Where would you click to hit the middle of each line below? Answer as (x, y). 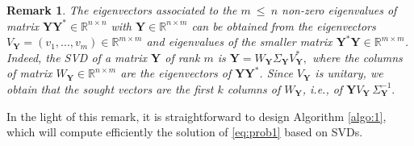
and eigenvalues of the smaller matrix (239, 42)
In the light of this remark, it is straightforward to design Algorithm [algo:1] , (197, 116)
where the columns (358, 57)
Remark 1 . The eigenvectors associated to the (122, 10)
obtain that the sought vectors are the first (110, 88)
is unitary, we (349, 73)
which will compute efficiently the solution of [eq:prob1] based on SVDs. (185, 132)
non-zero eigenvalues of (339, 10)
